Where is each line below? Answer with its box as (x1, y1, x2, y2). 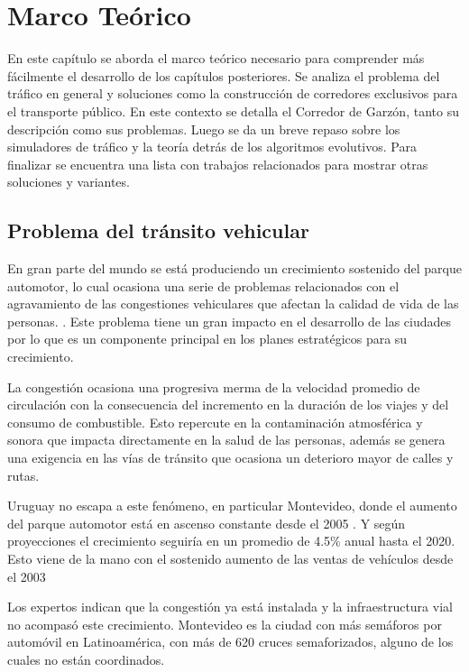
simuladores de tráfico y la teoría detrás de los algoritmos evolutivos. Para (7, 137, 417, 156)
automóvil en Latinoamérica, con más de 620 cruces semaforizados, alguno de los (7, 632, 454, 651)
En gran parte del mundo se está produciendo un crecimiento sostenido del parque (7, 259, 462, 278)
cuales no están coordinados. (7, 649, 165, 668)
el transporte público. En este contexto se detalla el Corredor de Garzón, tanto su (7, 101, 459, 120)
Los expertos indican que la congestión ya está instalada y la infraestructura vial (7, 597, 453, 616)
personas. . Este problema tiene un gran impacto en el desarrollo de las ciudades (7, 311, 452, 330)
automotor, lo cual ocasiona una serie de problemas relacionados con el (7, 276, 400, 295)
